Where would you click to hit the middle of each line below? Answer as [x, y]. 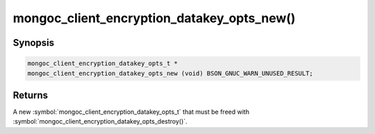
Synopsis [34, 43]
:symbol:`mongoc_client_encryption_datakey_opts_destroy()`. [100, 122]
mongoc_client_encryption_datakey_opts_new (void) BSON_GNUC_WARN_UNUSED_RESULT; [170, 73]
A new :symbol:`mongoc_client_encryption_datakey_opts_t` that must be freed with [131, 112]
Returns [31, 95]
